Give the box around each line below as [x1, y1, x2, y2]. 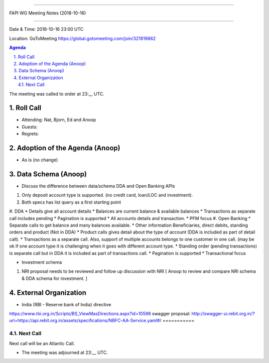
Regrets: [21, 131, 39, 137]
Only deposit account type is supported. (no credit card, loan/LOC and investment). [21, 192, 193, 198]
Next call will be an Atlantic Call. [9, 340, 75, 346]
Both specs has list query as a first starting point [21, 199, 122, 205]
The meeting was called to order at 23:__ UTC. [9, 91, 105, 97]
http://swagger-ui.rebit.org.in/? [191, 311, 255, 316]
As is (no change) [21, 157, 58, 163]
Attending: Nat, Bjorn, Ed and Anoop [21, 117, 97, 123]
